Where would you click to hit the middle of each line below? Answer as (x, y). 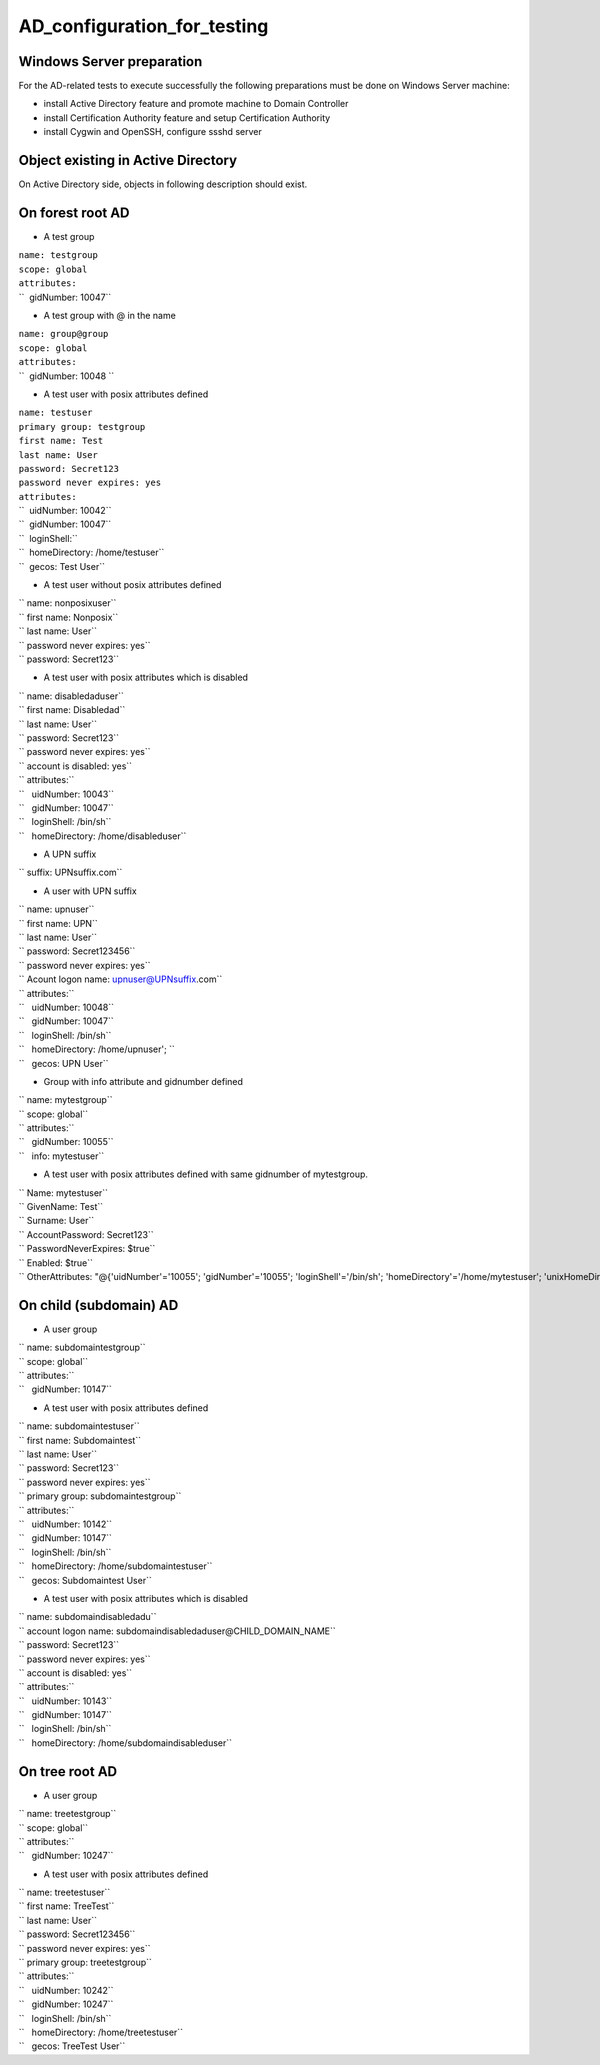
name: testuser (56, 413)
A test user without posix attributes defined (132, 585)
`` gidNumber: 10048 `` (66, 376)
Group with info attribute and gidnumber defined (143, 1081)
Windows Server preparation (110, 61)
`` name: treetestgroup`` (67, 1814)
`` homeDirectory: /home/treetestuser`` (101, 2032)
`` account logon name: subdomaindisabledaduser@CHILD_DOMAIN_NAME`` (177, 1631)
